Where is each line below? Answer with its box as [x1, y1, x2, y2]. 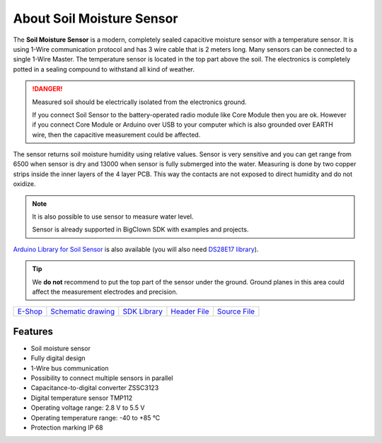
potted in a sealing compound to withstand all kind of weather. [13, 64, 195, 74]
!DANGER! [32, 85, 63, 93]
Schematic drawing [50, 306, 115, 316]
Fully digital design [30, 354, 86, 362]
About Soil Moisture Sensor [13, 11, 178, 26]
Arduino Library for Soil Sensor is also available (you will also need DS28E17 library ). [13, 245, 259, 253]
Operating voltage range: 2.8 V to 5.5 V [30, 403, 145, 412]
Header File [170, 306, 209, 316]
